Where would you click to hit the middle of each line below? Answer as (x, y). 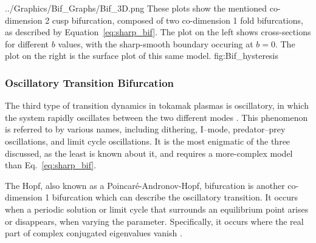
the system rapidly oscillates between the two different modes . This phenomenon (156, 117)
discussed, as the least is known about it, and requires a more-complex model (149, 153)
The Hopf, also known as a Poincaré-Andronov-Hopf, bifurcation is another (145, 185)
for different (27, 43)
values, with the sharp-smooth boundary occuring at (156, 43)
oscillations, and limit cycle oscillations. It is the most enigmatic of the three (148, 141)
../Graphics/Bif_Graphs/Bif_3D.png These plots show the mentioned (136, 8)
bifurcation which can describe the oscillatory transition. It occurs (175, 197)
